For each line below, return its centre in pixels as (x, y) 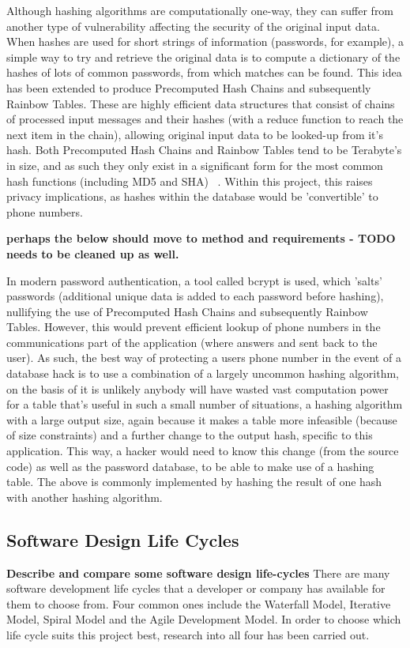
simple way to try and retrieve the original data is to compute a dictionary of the (203, 57)
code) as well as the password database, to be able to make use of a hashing (190, 466)
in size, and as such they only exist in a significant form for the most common (195, 165)
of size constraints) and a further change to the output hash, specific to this (190, 435)
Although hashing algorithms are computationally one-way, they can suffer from (200, 10)
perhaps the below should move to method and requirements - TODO (201, 238)
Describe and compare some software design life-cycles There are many (198, 573)
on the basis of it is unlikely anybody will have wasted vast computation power (197, 388)
